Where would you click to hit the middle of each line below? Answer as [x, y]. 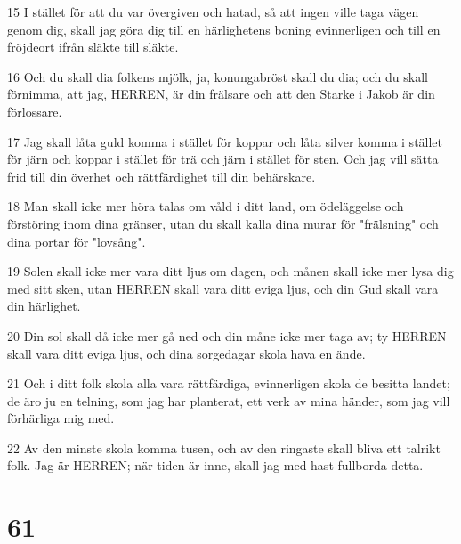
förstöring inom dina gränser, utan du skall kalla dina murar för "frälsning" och [223, 223]
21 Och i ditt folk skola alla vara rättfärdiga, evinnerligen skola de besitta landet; [229, 383]
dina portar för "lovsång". [77, 241]
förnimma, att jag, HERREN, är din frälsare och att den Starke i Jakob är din [221, 94]
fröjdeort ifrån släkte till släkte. [93, 47]
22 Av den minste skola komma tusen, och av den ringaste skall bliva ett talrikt [224, 447]
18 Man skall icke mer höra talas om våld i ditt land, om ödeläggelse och [206, 206]
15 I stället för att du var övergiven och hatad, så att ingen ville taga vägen [213, 12]
